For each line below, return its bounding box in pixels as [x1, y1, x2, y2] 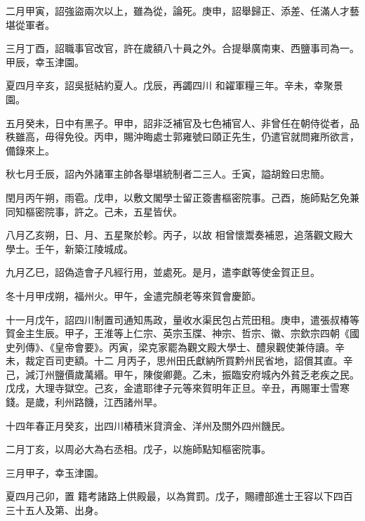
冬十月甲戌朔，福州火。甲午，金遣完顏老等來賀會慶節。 [6, 288, 261, 303]
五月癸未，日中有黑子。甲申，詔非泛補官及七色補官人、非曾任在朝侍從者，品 [6, 115, 359, 130]
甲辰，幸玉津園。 [6, 54, 84, 69]
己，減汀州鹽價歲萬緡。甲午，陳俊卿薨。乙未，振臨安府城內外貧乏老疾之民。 [6, 367, 359, 381]
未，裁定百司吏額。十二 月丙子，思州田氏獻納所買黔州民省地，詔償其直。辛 [6, 353, 353, 368]
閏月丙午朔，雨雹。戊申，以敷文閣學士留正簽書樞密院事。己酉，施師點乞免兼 [6, 190, 359, 204]
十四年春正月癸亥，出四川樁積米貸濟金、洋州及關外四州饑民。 [6, 418, 291, 433]
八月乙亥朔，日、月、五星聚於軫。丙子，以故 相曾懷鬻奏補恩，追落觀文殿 [6, 227, 343, 242]
